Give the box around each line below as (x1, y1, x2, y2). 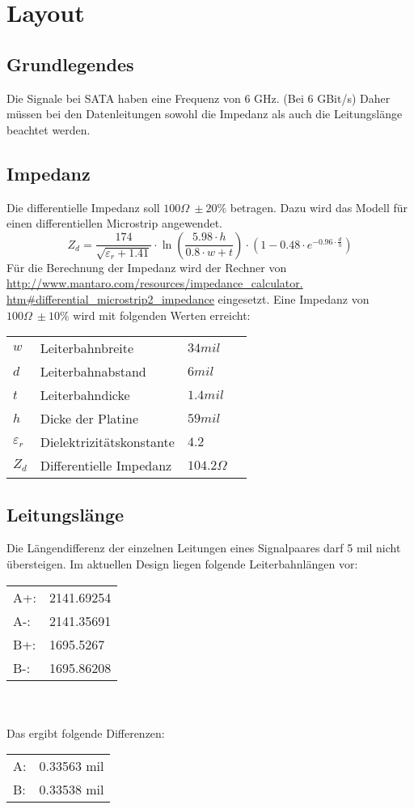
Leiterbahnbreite (40, 339, 134, 358)
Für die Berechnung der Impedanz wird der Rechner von (6, 258, 287, 275)
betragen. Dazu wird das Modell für (230, 198, 408, 215)
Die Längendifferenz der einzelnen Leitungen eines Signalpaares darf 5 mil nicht (6, 539, 401, 556)
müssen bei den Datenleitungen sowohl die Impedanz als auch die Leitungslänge (6, 105, 403, 122)
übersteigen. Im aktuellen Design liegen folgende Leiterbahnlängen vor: (6, 555, 358, 572)
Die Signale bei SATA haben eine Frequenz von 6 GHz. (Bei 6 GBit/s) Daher (6, 89, 391, 106)
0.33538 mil (39, 780, 104, 799)
